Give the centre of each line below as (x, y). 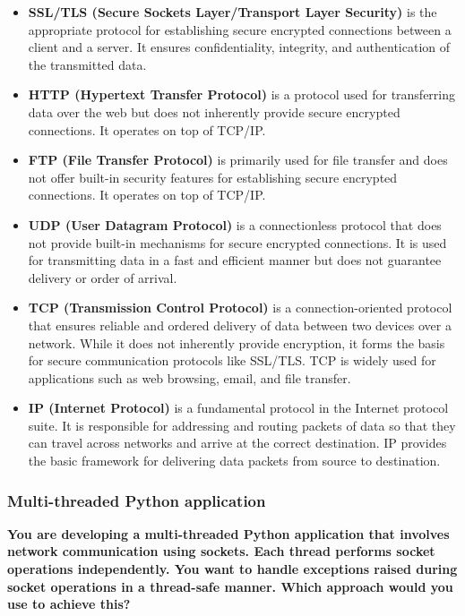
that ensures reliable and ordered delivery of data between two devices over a (240, 325)
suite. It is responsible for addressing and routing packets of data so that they (242, 425)
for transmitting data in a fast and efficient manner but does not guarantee (235, 260)
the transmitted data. (87, 64)
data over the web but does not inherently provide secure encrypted (214, 111)
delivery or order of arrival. (103, 277)
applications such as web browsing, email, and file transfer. (189, 377)
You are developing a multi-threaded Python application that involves (228, 533)
